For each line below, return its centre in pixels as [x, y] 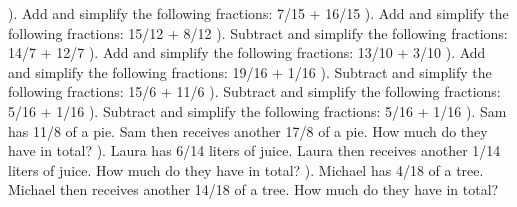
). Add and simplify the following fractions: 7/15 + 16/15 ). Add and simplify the [258, 13]
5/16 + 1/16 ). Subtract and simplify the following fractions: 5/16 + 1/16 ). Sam [257, 110]
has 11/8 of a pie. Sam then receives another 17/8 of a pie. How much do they [248, 130]
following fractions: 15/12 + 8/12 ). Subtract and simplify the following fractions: [258, 32]
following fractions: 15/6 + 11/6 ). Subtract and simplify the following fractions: [254, 91]
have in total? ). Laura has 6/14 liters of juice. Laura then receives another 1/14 [254, 150]
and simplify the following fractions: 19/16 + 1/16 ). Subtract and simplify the [250, 71]
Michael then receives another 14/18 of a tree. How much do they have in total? [253, 189]
